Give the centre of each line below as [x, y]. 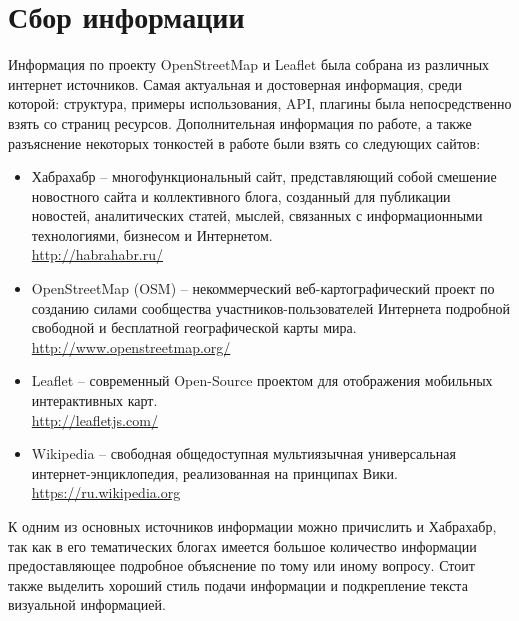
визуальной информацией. [87, 604]
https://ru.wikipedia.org [106, 492]
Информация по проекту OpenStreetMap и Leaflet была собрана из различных [249, 64]
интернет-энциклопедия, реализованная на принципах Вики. [214, 472]
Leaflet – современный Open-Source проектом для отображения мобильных [262, 380]
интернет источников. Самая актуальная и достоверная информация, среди [235, 83]
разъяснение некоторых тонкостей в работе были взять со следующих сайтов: [244, 142]
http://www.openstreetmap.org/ [131, 346]
